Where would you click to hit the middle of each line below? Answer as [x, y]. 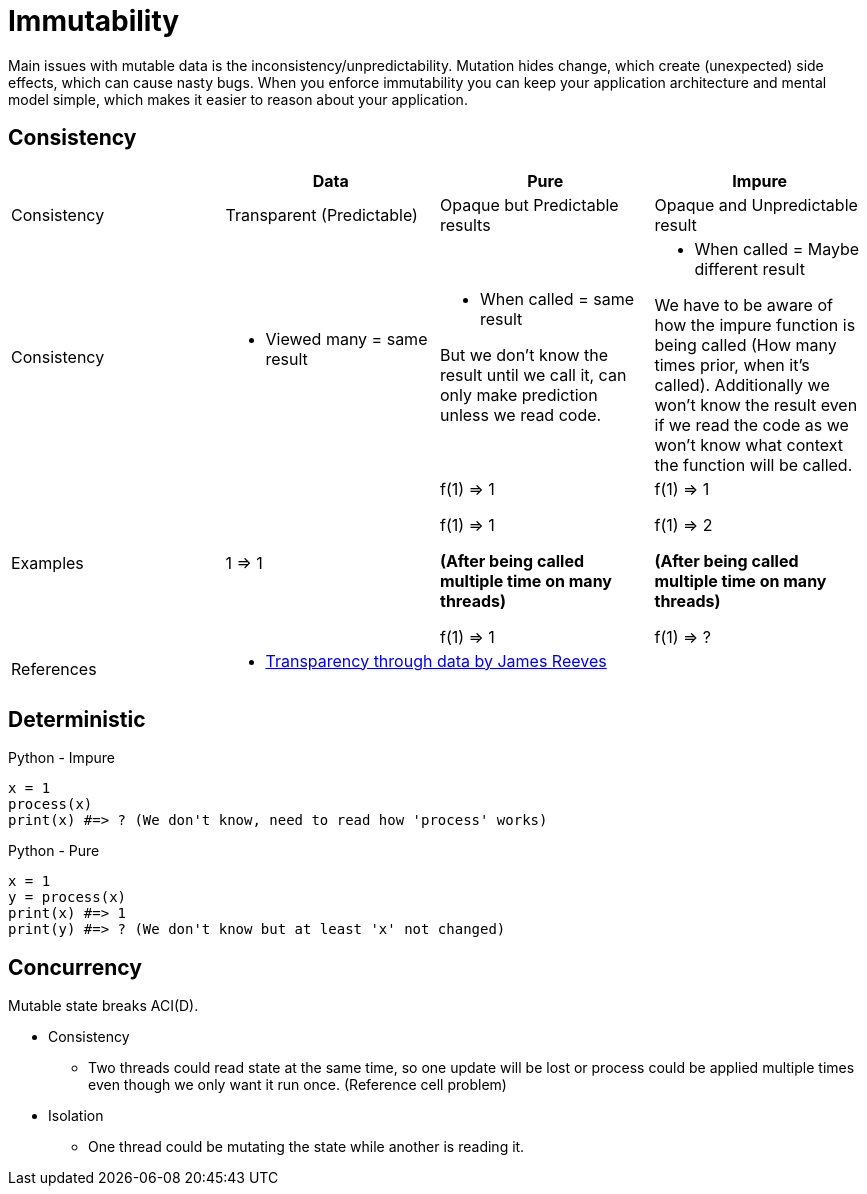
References [54, 668]
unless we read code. [521, 414]
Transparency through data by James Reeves [436, 660]
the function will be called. [753, 464]
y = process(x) [67, 897]
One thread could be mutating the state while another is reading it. [306, 1147]
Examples [47, 562]
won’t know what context [749, 444]
